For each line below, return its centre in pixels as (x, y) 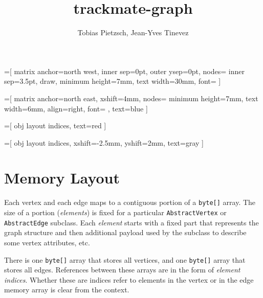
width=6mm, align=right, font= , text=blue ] (76, 108)
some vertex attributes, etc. (47, 242)
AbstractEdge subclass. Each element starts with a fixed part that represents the (131, 222)
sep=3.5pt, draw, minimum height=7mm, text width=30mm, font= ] (113, 81)
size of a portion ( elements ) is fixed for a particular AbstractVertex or (115, 212)
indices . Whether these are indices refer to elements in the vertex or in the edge (129, 279)
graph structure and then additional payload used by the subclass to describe (125, 232)
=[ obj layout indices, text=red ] (55, 125)
